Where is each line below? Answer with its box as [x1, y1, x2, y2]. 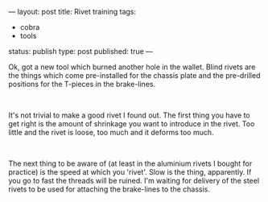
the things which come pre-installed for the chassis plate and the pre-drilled [8, 71, 261, 80]
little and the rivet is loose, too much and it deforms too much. [8, 128, 215, 137]
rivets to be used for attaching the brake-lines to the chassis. [8, 184, 211, 194]
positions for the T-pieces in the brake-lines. [8, 80, 155, 89]
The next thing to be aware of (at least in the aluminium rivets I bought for [8, 159, 253, 168]
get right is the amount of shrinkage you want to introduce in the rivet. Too [8, 119, 255, 128]
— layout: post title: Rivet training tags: [8, 7, 137, 16]
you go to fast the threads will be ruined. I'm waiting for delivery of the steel [8, 176, 260, 185]
